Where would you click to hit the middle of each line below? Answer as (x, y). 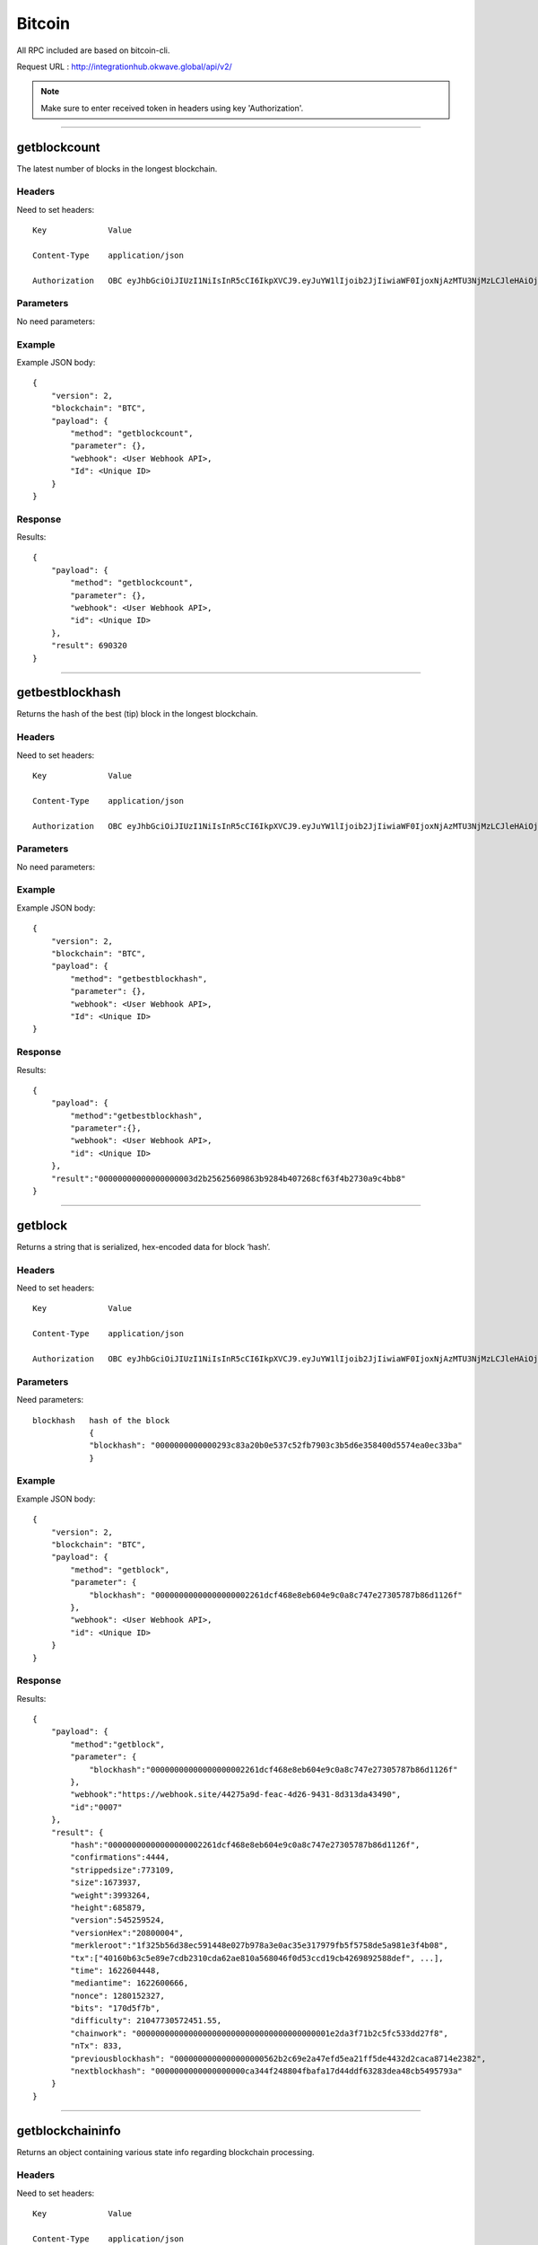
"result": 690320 (89, 646)
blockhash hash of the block (101, 1420)
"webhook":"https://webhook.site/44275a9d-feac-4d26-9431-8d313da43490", (236, 1795)
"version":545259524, (118, 1920)
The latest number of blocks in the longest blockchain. (117, 168)
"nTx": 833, (96, 2046)
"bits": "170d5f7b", (115, 2008)
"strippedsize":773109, (122, 1870)
